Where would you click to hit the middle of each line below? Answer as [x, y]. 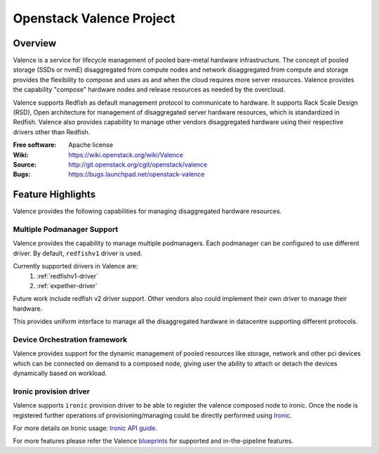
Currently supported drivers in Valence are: [75, 266]
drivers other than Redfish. [52, 132]
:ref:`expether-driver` [67, 285]
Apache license [91, 145]
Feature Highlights [54, 194]
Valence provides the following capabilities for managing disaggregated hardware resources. [147, 212]
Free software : [35, 145]
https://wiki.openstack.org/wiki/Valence [126, 155]
